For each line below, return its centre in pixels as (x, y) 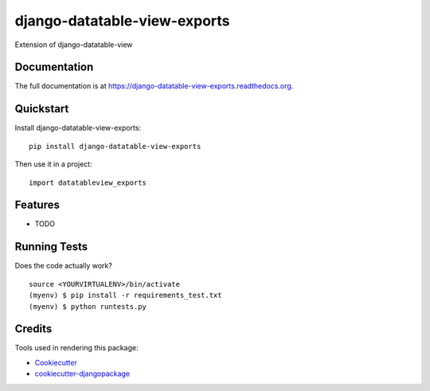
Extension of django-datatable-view (74, 45)
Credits (33, 329)
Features (37, 205)
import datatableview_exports (88, 182)
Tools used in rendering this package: (76, 348)
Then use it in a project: (53, 164)
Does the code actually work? (64, 266)
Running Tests (51, 247)
